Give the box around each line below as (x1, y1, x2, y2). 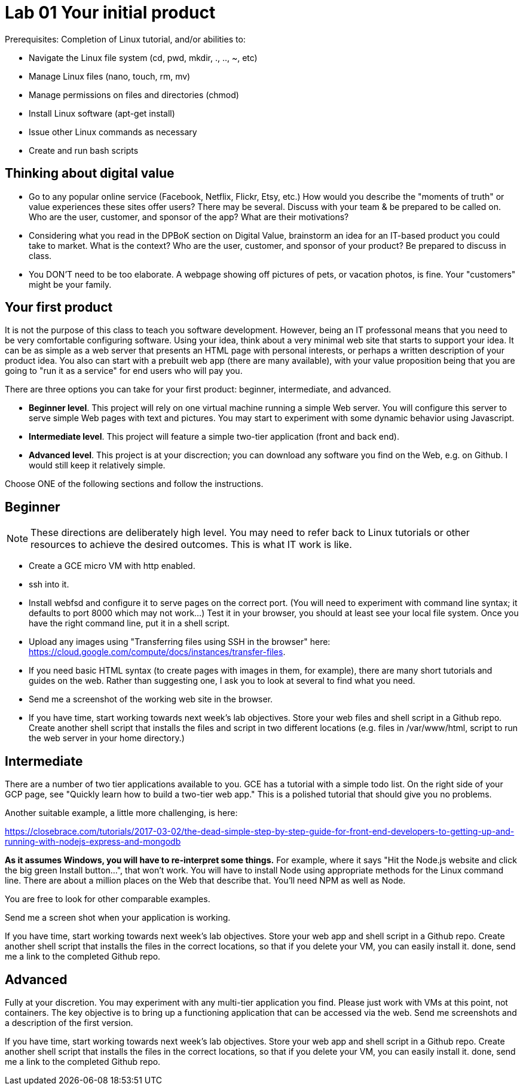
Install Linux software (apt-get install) (29, 108, 175, 118)
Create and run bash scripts (29, 145, 139, 156)
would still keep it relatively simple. (29, 460, 166, 471)
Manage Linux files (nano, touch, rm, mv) (29, 71, 191, 81)
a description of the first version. (5, 1017, 133, 1028)
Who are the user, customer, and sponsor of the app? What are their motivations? (29, 211, 349, 222)
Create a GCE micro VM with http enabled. (29, 561, 195, 571)
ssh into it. (29, 579, 69, 590)
